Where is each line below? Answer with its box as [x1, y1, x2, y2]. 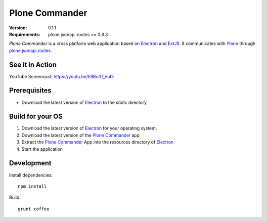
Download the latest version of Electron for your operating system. [21, 125, 157, 131]
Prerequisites [9, 87, 51, 95]
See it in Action [9, 60, 57, 69]
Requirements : [9, 31, 41, 37]
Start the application [21, 146, 63, 152]
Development [9, 159, 52, 168]
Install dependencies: [9, 172, 53, 178]
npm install [18, 183, 47, 189]
